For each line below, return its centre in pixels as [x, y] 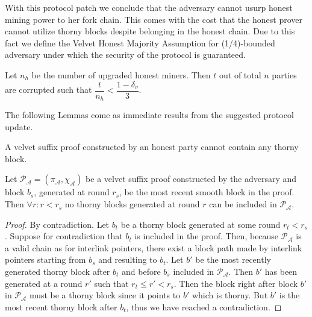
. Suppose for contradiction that [64, 236]
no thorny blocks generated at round [132, 204]
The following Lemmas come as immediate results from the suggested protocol [149, 115]
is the [289, 295]
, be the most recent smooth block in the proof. [207, 192]
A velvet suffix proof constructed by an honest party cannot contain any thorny [152, 147]
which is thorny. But [230, 295]
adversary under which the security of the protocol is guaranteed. [125, 55]
